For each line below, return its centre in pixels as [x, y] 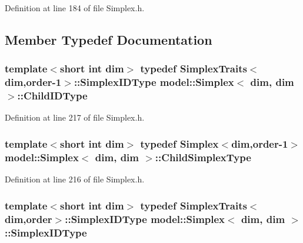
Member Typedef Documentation [109, 39]
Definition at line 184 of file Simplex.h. [75, 8]
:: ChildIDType [52, 96]
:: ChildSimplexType [203, 157]
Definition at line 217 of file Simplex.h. [75, 117]
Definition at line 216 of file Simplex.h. [75, 179]
